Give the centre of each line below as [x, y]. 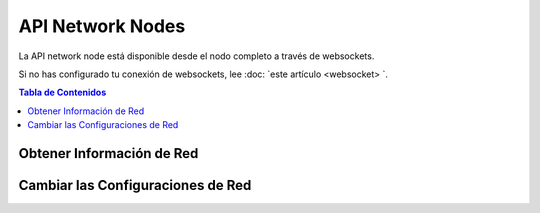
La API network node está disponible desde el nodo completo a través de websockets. [196, 56]
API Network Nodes [102, 26]
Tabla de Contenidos [62, 92]
